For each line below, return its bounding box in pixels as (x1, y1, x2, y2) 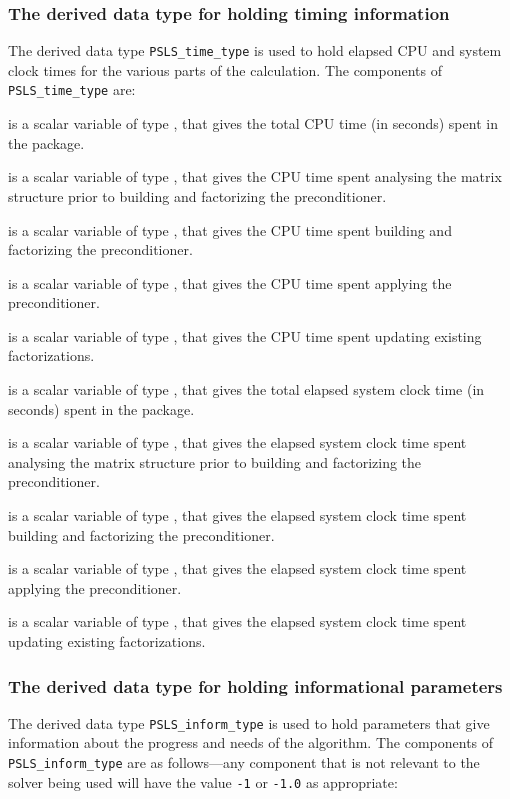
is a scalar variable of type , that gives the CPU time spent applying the (8, 272, 452, 293)
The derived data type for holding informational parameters (8, 673, 503, 698)
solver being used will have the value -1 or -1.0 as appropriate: (8, 771, 398, 792)
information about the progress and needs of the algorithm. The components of (8, 732, 494, 753)
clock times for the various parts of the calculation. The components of (8, 59, 443, 80)
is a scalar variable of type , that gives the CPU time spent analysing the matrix (8, 166, 502, 187)
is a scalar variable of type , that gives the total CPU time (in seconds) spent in (8, 113, 498, 134)
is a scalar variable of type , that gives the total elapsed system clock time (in (8, 379, 485, 400)
